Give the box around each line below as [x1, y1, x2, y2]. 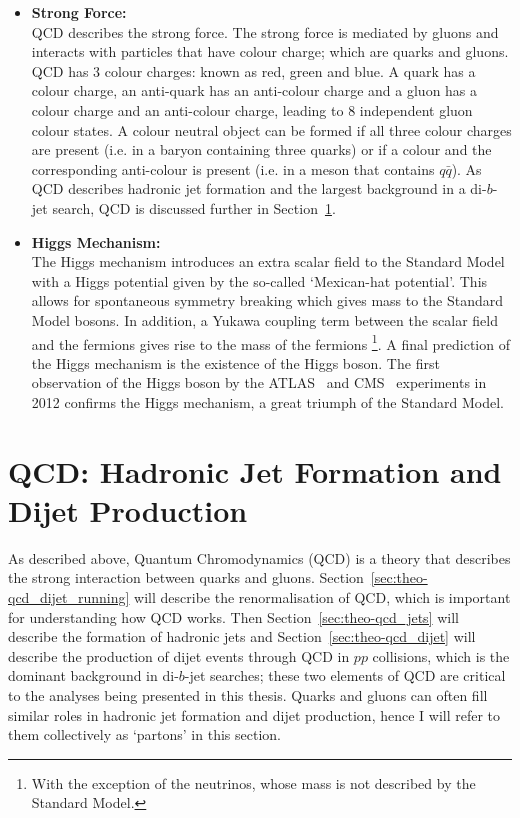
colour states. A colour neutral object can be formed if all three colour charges [31, 119, 512, 140]
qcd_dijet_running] [8, 587, 130, 608]
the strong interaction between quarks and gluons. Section [8, 567, 364, 588]
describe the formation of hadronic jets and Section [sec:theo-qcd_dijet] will [8, 626, 476, 647]
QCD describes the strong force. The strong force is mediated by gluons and [31, 21, 499, 42]
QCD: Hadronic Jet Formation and [8, 450, 502, 491]
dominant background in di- [8, 665, 179, 686]
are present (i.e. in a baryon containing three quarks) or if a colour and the [31, 139, 492, 160]
